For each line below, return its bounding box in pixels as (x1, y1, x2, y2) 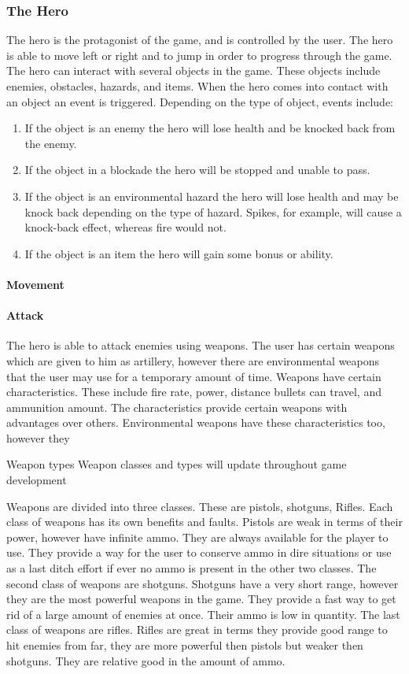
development (6, 472, 67, 488)
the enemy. (24, 135, 77, 151)
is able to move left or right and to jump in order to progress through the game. (6, 46, 392, 63)
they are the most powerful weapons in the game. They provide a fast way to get (6, 591, 396, 607)
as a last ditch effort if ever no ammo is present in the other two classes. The (6, 560, 377, 576)
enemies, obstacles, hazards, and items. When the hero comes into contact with (6, 78, 389, 94)
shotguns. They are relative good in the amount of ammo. (6, 652, 286, 668)
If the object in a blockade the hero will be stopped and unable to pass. (24, 161, 370, 178)
